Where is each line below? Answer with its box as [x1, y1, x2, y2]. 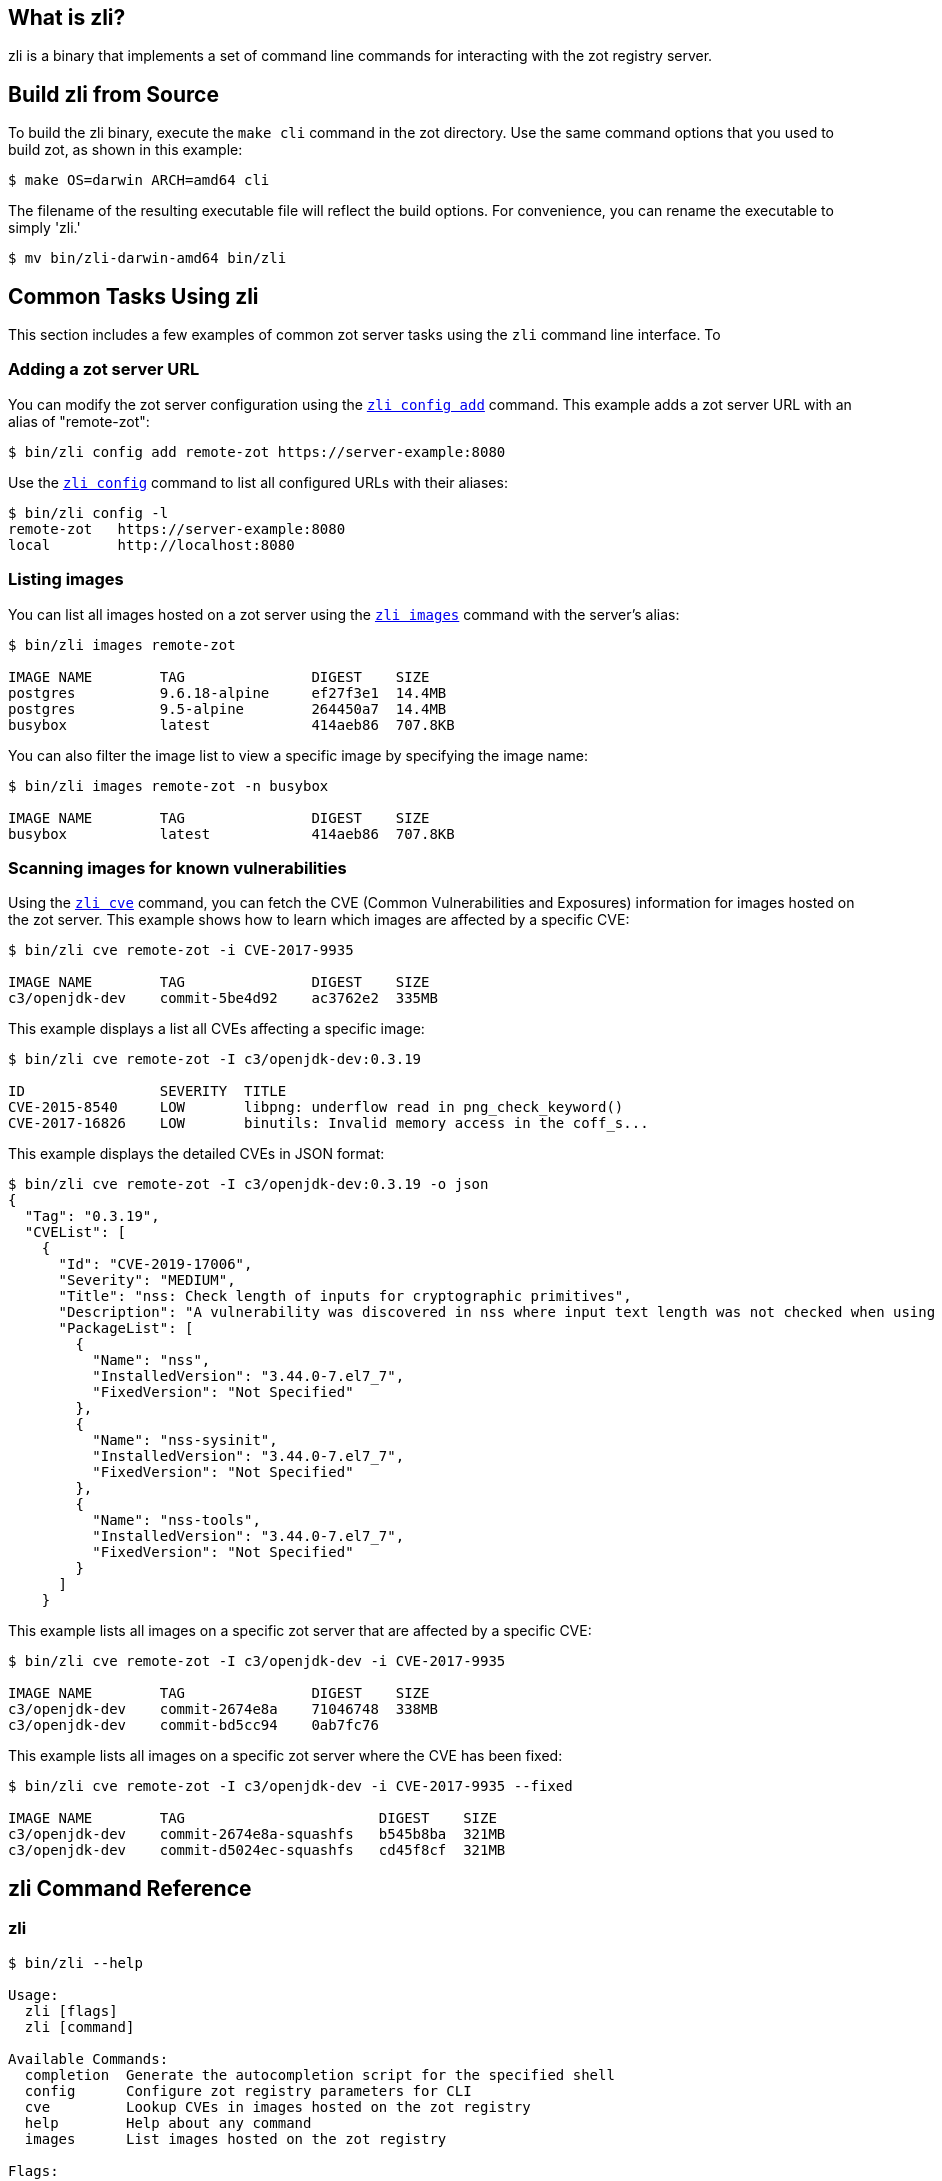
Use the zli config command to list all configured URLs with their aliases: [8, 473, 508, 491]
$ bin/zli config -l [8, 504, 169, 521]
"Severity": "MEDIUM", [58, 1272, 236, 1289]
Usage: [8, 1986, 59, 2003]
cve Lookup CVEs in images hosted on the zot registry [24, 2098, 531, 2115]
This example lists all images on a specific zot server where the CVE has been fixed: [8, 1747, 563, 1765]
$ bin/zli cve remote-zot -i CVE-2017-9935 [8, 942, 354, 959]
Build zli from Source [8, 81, 219, 107]
